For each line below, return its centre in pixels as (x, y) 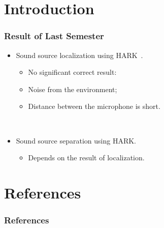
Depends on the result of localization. (86, 158)
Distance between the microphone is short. (94, 106)
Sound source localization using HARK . (79, 55)
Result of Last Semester (54, 36)
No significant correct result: (72, 72)
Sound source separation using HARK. (76, 140)
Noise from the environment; (73, 89)
